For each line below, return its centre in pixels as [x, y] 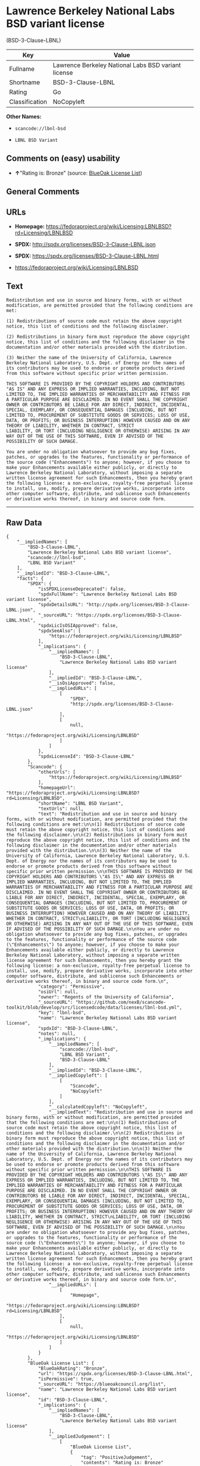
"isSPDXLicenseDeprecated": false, [82, 589]
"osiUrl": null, [58, 992]
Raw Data [24, 523]
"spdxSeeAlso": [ [60, 631]
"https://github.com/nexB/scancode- [121, 1002]
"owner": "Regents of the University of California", [106, 997]
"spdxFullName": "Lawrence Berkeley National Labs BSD [107, 594]
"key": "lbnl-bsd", [62, 1013]
